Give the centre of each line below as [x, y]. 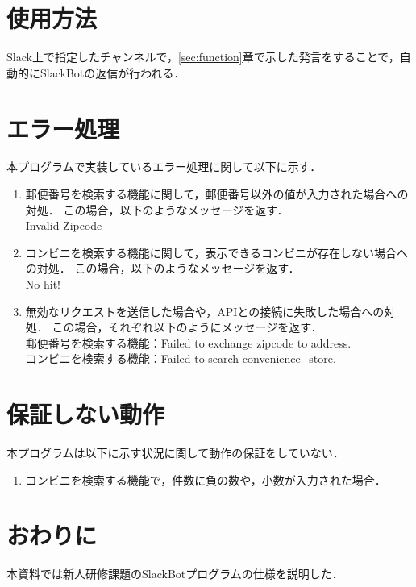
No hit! [43, 284]
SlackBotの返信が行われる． [112, 72]
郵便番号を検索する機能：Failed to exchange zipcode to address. [188, 342]
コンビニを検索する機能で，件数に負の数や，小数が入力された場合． [206, 479]
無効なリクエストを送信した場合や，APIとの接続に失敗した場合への [205, 311]
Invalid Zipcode [64, 225]
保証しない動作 [86, 414]
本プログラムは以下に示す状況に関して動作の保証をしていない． [175, 453]
